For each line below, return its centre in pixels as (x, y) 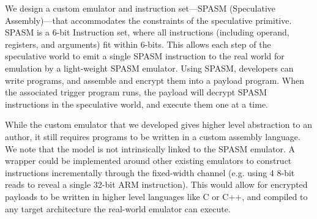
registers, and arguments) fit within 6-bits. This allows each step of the (138, 44)
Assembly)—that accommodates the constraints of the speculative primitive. (148, 20)
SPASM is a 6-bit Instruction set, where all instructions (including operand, (147, 32)
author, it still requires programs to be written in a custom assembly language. (153, 136)
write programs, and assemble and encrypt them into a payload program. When (155, 80)
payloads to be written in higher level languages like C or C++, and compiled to (156, 196)
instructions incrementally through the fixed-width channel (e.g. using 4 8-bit (150, 172)
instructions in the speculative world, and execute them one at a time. (137, 104)
